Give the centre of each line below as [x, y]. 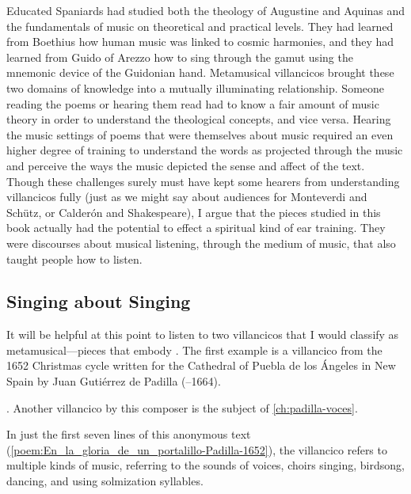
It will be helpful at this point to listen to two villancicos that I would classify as [203, 334]
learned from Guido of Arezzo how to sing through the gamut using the [180, 57]
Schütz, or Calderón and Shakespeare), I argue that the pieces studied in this [194, 212]
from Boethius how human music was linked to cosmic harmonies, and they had [200, 42]
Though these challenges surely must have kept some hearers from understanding [203, 181]
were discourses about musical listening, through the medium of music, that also [201, 243]
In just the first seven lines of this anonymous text [129, 434]
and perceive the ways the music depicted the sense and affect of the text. [186, 165]
